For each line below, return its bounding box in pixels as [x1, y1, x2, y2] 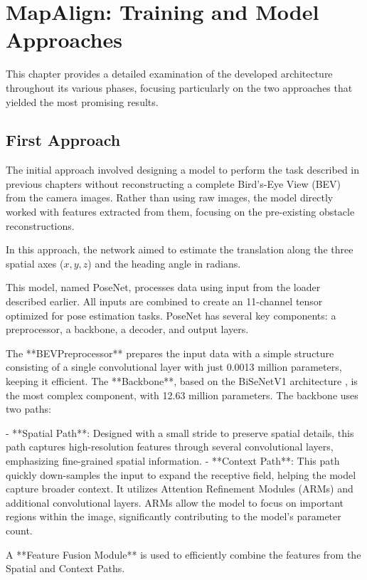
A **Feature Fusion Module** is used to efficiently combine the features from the [6, 547, 361, 561]
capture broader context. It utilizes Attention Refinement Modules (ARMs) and [6, 481, 353, 496]
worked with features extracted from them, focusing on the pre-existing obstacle [6, 204, 355, 219]
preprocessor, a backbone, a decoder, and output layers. [6, 322, 249, 337]
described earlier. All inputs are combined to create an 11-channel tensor [6, 294, 323, 309]
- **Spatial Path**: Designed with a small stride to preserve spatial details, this [6, 425, 354, 440]
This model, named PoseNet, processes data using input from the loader [6, 280, 321, 295]
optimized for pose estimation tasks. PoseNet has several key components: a [6, 307, 336, 322]
